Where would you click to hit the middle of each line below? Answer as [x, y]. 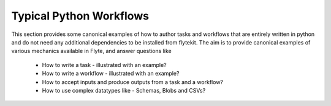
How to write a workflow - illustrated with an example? [111, 74]
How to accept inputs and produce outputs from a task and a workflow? [133, 82]
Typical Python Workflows [80, 16]
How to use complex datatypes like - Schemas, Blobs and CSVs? [124, 90]
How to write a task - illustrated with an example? [104, 65]
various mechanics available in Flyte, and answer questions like [91, 51]
